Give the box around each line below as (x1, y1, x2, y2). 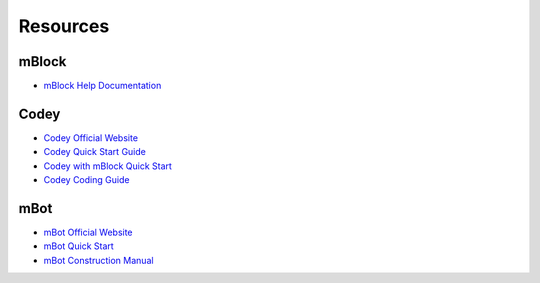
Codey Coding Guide (43, 174, 130, 186)
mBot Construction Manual (43, 254, 154, 266)
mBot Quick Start (43, 240, 114, 252)
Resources (18, 15, 110, 37)
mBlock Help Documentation (43, 80, 162, 92)
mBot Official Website (43, 226, 134, 239)
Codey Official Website (43, 131, 139, 144)
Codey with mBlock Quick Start (43, 160, 172, 172)
